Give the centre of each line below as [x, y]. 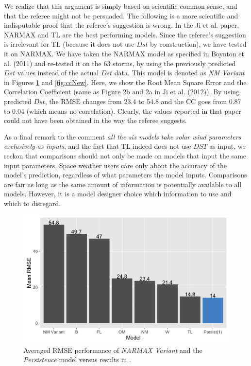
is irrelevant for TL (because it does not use [69, 44]
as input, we [227, 146]
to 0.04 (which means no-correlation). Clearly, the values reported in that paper [123, 111]
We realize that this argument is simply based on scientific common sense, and [121, 6]
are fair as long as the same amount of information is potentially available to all [123, 184]
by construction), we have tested [198, 44]
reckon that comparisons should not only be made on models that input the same [125, 155]
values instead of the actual [58, 73]
